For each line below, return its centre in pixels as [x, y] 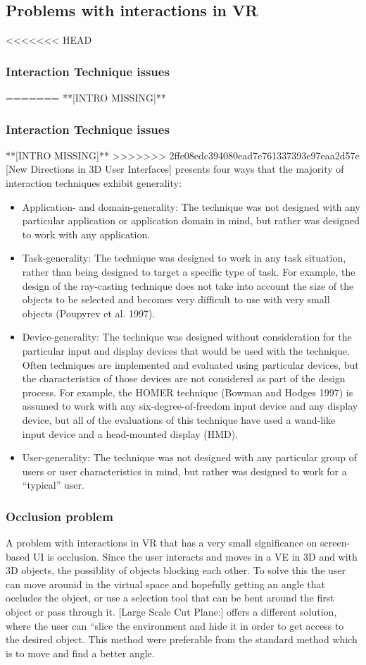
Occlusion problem [59, 516]
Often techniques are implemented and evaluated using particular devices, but [190, 364]
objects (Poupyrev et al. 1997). [89, 313]
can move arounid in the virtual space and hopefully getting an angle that [166, 584]
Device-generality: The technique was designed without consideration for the [187, 337]
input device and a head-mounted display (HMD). [130, 433]
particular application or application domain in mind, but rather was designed [191, 220]
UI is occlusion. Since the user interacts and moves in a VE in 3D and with [195, 556]
